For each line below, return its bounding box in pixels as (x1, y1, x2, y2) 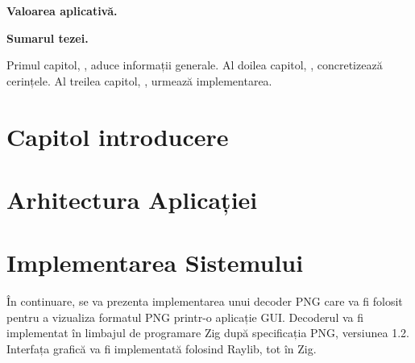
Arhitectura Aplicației (6, 182, 258, 215)
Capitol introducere (6, 119, 229, 152)
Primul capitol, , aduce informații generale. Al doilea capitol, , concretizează (6, 56, 383, 73)
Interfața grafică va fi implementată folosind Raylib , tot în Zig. (6, 340, 317, 357)
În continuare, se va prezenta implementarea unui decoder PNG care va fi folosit (6, 293, 403, 310)
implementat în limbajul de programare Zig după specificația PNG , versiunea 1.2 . (6, 324, 410, 341)
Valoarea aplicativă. (6, 2, 118, 19)
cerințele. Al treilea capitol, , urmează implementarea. (6, 72, 272, 89)
